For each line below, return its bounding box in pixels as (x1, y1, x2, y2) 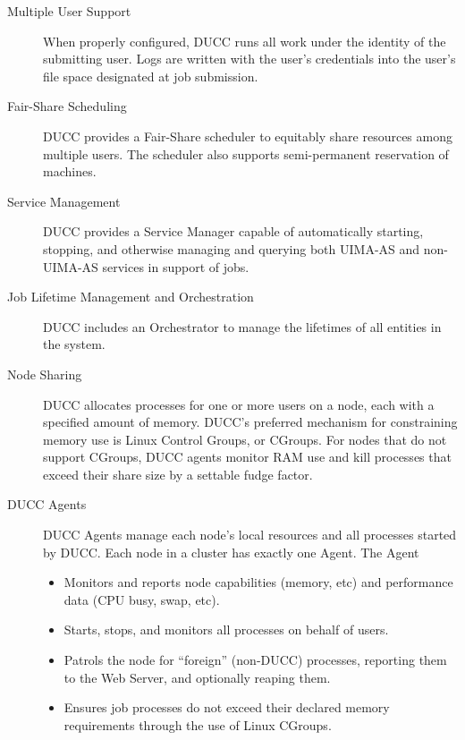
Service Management (7, 191, 121, 210)
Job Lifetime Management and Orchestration (7, 287, 254, 306)
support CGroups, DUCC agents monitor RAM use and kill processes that (43, 447, 452, 466)
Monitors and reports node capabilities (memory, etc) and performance (63, 573, 453, 591)
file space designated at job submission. (43, 66, 258, 85)
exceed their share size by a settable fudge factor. (43, 464, 313, 483)
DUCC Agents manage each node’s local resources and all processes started (43, 525, 457, 544)
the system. (43, 335, 106, 353)
